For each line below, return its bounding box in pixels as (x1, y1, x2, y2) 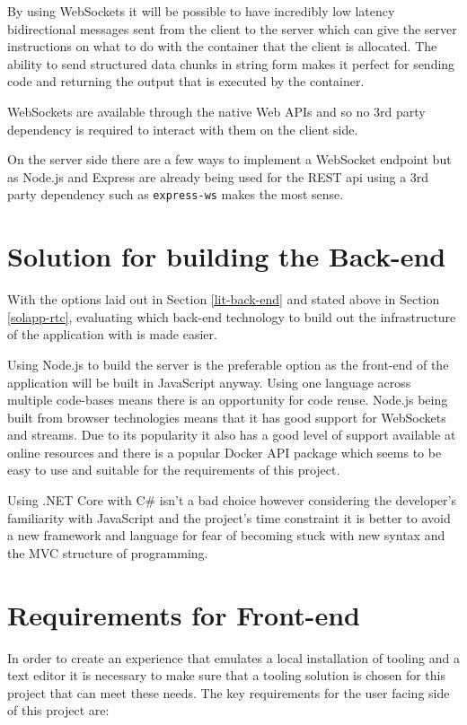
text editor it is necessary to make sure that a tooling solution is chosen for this (7, 666, 446, 685)
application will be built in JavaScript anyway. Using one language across (7, 372, 411, 391)
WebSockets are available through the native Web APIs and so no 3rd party (7, 101, 426, 120)
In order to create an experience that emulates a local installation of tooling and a (7, 648, 460, 667)
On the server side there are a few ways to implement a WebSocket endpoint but (7, 150, 452, 169)
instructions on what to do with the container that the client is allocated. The (7, 37, 437, 56)
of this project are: (7, 701, 110, 720)
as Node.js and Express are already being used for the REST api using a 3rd (7, 167, 429, 186)
